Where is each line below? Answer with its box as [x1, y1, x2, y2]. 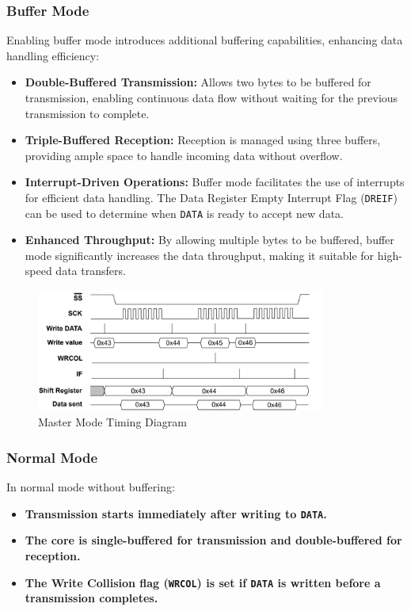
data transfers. [55, 262, 126, 279]
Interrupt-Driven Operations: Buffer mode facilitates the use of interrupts [25, 174, 405, 190]
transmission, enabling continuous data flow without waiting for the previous [25, 90, 398, 105]
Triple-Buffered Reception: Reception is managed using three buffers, [25, 132, 381, 148]
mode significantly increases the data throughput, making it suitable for [25, 246, 375, 263]
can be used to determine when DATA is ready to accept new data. [25, 204, 344, 221]
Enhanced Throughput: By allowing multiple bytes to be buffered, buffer [25, 231, 394, 248]
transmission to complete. [25, 105, 150, 121]
